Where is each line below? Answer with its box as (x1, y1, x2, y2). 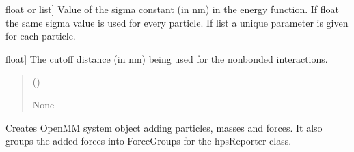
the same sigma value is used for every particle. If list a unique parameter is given (5, 15, 349, 29)
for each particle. (5, 29, 76, 43)
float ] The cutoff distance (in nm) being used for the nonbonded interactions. (5, 51, 328, 65)
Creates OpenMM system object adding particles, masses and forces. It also (5, 120, 323, 134)
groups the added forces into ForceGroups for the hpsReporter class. (5, 134, 292, 148)
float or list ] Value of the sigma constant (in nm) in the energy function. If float (5, 2, 340, 16)
